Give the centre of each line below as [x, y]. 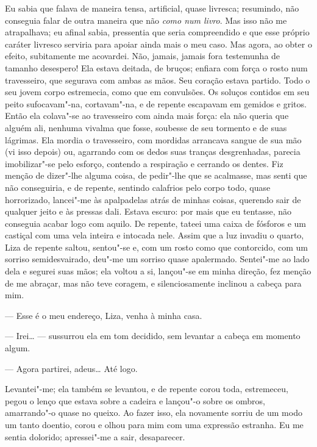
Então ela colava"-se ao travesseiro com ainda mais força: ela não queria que [147, 116]
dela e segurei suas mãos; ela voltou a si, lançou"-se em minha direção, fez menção [158, 271]
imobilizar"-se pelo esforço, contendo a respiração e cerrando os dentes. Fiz [144, 163]
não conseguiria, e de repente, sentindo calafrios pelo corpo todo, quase [138, 187]
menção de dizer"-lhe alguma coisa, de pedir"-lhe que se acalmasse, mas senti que [156, 175]
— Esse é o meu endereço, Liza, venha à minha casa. [104, 315]
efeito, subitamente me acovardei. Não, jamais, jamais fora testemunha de [143, 56]
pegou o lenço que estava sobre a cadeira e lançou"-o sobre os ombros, [135, 400]
